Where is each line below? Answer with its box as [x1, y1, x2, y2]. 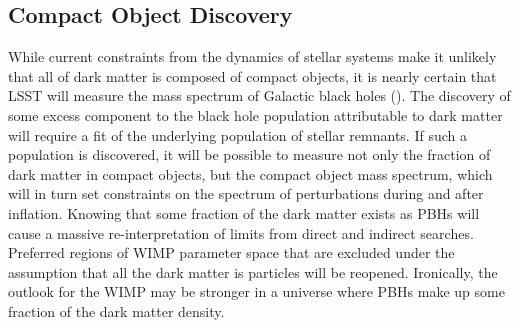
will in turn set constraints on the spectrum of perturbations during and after [8, 183, 484, 204]
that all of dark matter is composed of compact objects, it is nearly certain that [8, 65, 497, 86]
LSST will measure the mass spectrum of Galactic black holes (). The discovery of [8, 85, 511, 106]
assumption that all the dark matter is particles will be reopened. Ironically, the [8, 261, 498, 282]
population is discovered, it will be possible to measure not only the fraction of [8, 144, 491, 165]
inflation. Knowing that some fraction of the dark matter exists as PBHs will [8, 202, 480, 223]
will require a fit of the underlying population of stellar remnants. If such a [8, 124, 467, 145]
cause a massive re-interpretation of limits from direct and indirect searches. [8, 222, 474, 243]
